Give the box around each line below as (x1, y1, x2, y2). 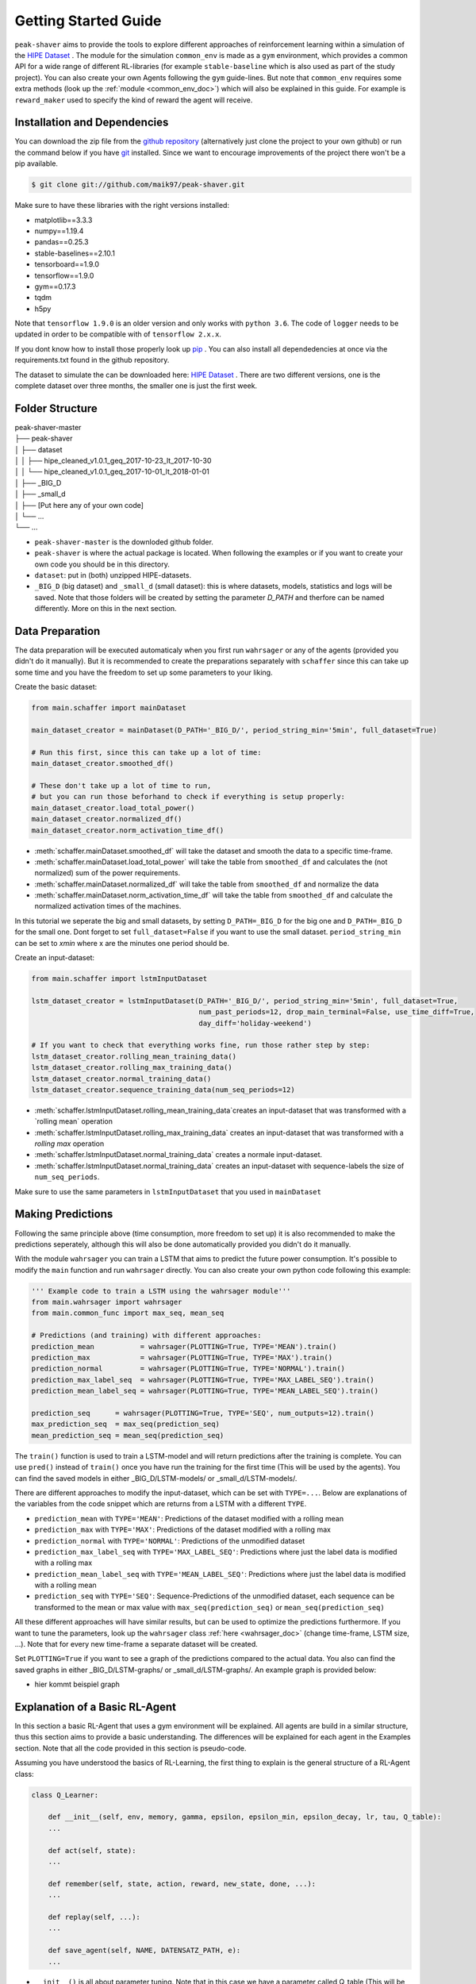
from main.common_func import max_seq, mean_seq (31, 1309, 225, 1317)
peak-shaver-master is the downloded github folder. (34, 536, 214, 547)
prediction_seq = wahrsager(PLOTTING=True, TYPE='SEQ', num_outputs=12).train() (31, 1409, 374, 1417)
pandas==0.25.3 (34, 237, 89, 247)
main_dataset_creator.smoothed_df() (31, 759, 175, 768)
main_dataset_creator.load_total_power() (31, 803, 195, 813)
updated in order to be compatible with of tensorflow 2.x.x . (14, 329, 222, 339)
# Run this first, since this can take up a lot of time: (31, 748, 262, 757)
